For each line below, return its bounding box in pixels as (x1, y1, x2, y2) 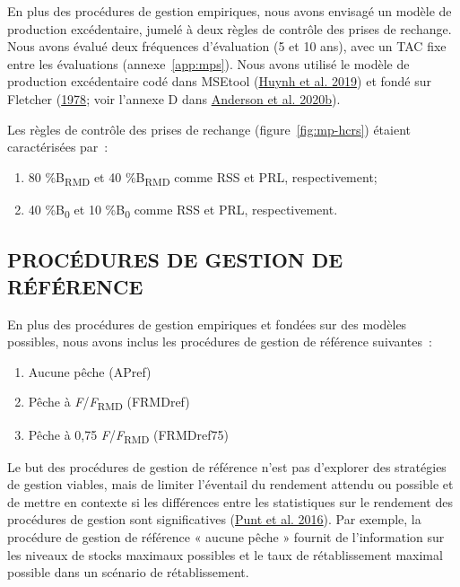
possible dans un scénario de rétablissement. (7, 563, 249, 582)
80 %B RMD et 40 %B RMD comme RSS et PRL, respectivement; (28, 167, 378, 188)
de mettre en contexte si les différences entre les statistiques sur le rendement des (7, 492, 453, 511)
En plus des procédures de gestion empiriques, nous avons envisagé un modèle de (7, 2, 452, 20)
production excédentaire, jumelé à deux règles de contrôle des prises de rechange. (7, 19, 452, 38)
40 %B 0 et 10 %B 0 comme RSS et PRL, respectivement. (28, 199, 338, 221)
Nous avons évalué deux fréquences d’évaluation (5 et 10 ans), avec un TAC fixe (7, 37, 447, 56)
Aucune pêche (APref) (28, 362, 152, 381)
